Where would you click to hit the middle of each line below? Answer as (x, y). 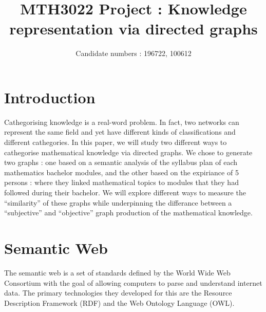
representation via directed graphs (134, 29)
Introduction (50, 97)
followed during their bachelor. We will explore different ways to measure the (125, 192)
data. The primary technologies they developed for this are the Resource (118, 293)
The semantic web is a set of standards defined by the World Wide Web (117, 272)
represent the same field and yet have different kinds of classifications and (120, 132)
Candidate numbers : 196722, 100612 (134, 53)
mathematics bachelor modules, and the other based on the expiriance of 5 (121, 172)
